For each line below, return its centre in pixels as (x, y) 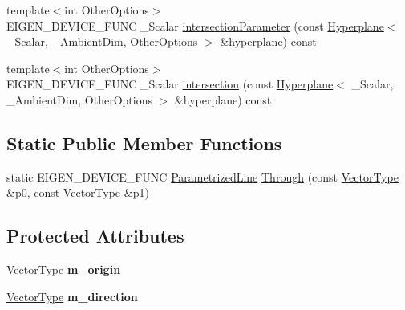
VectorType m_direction (72, 296)
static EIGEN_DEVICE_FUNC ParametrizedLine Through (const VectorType (202, 176)
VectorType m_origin (64, 269)
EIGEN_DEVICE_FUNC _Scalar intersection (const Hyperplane (170, 84)
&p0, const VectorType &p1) (78, 192)
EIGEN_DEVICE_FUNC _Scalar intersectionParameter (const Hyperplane (195, 25)
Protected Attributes (95, 236)
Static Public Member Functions (144, 143)
